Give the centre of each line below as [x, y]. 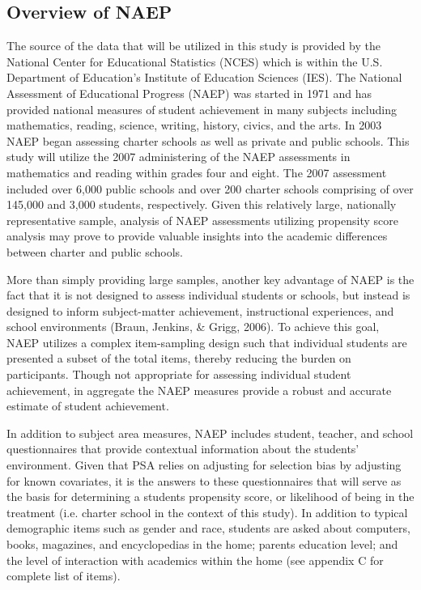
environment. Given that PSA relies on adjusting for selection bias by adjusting [204, 465]
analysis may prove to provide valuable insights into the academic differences [197, 236]
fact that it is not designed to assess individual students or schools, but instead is [208, 295]
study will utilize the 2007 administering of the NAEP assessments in [179, 157]
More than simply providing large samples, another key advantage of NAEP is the [210, 279]
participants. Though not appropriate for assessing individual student [179, 374]
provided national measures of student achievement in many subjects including [202, 109]
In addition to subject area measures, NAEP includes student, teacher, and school [210, 433]
